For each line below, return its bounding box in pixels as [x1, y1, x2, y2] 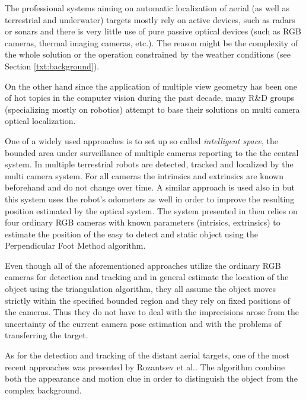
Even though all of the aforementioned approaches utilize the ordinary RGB [5, 259, 281, 271]
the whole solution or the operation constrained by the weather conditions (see [5, 48, 291, 61]
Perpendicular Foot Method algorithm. [5, 239, 146, 252]
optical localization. [5, 115, 76, 127]
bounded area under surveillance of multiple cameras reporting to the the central [5, 146, 299, 158]
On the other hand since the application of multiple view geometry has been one [5, 80, 297, 92]
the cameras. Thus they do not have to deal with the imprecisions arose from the [5, 306, 299, 318]
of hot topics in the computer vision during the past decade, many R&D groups [5, 91, 295, 104]
